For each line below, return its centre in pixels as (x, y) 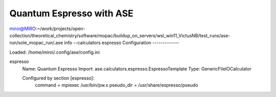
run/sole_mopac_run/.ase (36, 43)
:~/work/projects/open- (61, 29)
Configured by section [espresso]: (58, 78)
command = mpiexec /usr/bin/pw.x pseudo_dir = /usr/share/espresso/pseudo (117, 85)
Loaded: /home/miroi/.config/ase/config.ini (55, 52)
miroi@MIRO (23, 29)
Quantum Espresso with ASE (72, 13)
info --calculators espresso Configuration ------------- (122, 43)
